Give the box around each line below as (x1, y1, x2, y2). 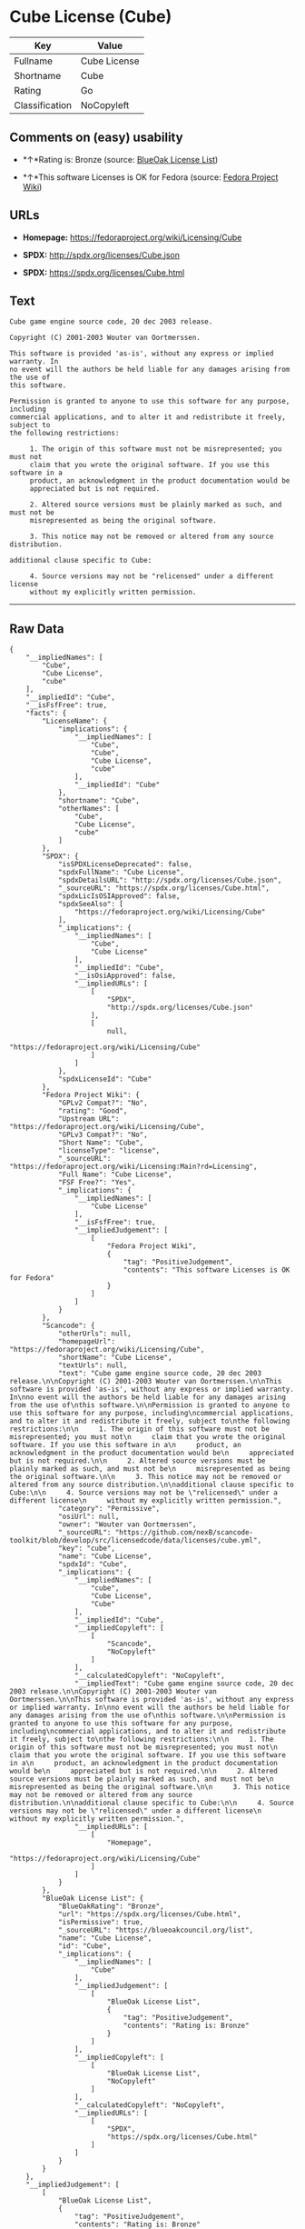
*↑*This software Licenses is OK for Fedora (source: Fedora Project (22, 171, 279, 183)
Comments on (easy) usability (9, 130, 183, 145)
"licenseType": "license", (57, 1146, 161, 1155)
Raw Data (9, 621, 65, 636)
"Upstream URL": (57, 1114, 120, 1124)
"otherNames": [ (57, 805, 120, 814)
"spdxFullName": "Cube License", (57, 868, 184, 877)
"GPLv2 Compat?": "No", (57, 1098, 148, 1108)
